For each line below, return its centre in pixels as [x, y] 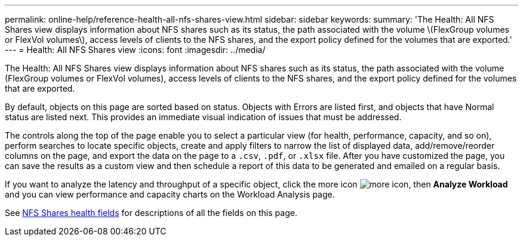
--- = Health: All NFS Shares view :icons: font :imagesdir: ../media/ [135, 50]
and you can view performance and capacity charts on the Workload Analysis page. [170, 194]
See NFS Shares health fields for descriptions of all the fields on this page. [151, 213]
